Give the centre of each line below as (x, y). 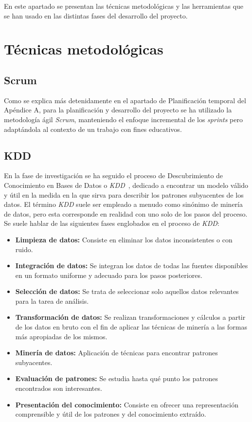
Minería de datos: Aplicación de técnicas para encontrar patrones (117, 353)
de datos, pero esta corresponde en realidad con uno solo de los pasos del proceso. (126, 213)
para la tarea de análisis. (52, 301)
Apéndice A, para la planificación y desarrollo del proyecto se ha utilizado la (118, 110)
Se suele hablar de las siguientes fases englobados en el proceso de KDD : (112, 223)
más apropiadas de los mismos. (61, 336)
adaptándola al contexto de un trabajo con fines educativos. (93, 129)
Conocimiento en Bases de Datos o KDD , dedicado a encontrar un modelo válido (126, 185)
